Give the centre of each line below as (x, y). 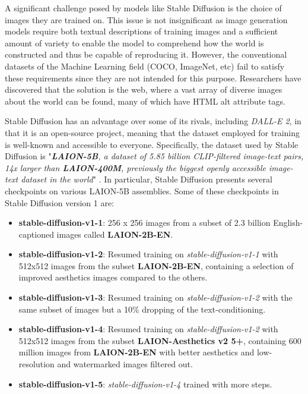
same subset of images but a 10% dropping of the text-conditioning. (142, 309)
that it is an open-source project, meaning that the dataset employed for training (153, 132)
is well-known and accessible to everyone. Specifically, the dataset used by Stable (152, 144)
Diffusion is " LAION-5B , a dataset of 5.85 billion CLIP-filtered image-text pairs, (154, 156)
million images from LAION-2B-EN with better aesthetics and (136, 352)
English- (288, 223)
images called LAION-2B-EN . (115, 234)
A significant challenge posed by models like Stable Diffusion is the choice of (143, 8)
